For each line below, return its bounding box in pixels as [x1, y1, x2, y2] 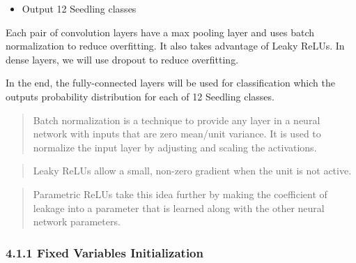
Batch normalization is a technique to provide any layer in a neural [33, 112, 320, 127]
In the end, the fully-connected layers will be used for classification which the [6, 75, 335, 90]
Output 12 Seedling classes [22, 1, 137, 15]
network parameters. [33, 214, 121, 229]
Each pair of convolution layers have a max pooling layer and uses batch [6, 24, 315, 39]
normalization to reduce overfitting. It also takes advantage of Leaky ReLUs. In [6, 38, 345, 53]
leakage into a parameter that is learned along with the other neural [33, 200, 325, 215]
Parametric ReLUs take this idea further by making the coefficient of [33, 186, 327, 201]
